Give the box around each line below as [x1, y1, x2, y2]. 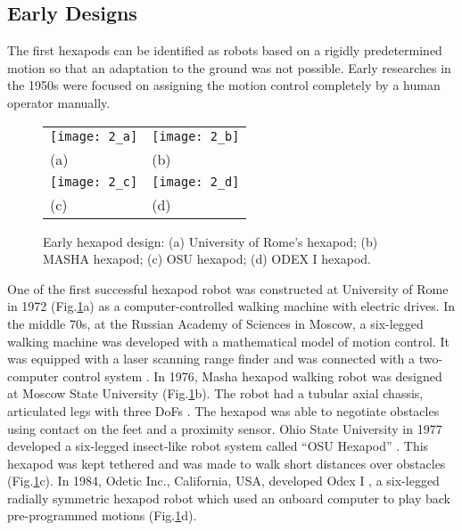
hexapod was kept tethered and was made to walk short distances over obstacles [7, 453, 446, 472]
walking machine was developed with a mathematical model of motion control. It [7, 331, 450, 350]
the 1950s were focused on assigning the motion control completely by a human [7, 76, 441, 94]
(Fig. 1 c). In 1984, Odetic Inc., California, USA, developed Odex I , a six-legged [7, 471, 440, 490]
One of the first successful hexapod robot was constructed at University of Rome [7, 279, 449, 298]
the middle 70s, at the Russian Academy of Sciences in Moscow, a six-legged [7, 314, 424, 332]
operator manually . [7, 93, 111, 111]
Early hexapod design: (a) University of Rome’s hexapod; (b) [43, 232, 378, 250]
